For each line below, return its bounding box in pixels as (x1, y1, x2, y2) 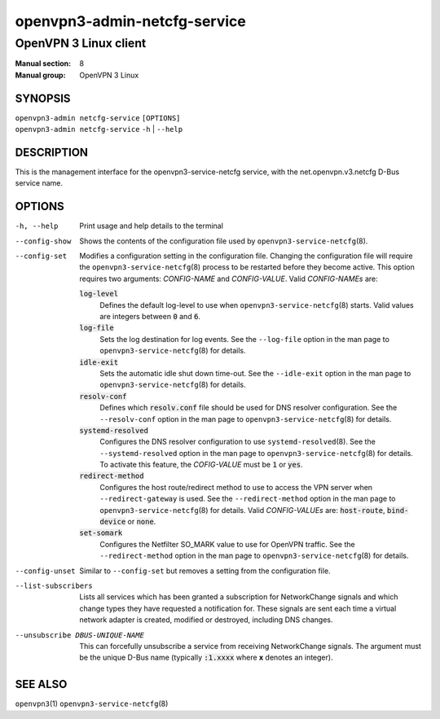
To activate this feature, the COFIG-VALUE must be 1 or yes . (99, 460, 303, 470)
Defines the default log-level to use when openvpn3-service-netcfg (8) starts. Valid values (99, 300, 415, 309)
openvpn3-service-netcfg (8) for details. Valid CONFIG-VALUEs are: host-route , (99, 505, 386, 515)
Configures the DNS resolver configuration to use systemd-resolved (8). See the (99, 436, 376, 447)
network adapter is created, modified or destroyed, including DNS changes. (79, 615, 333, 625)
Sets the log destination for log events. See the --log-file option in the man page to (99, 334, 390, 344)
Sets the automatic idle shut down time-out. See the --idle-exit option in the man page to (99, 368, 411, 378)
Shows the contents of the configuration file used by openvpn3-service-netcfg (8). (79, 236, 368, 246)
